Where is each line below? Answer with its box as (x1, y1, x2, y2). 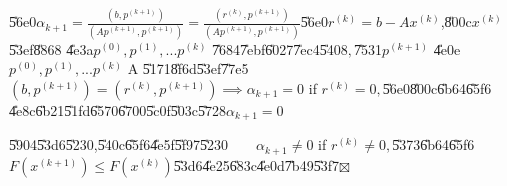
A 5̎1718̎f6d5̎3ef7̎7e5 (127, 58, 249, 79)
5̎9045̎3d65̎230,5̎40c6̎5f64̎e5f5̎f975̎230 (9, 134, 228, 155)
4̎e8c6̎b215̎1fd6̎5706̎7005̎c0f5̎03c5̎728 (9, 99, 226, 120)
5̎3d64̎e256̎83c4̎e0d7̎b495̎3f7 (173, 154, 339, 175)
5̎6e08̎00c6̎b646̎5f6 (382, 77, 492, 98)
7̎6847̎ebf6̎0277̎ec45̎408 (212, 38, 348, 59)
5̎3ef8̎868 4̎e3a (9, 38, 94, 59)
